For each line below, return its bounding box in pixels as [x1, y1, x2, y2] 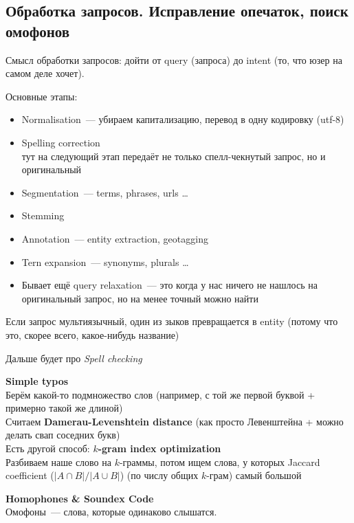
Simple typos [5, 374, 69, 388]
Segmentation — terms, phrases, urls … [21, 185, 188, 199]
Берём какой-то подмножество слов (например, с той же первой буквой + [5, 387, 316, 401]
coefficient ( [5, 468, 54, 482]
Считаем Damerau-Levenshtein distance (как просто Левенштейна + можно [5, 414, 344, 428]
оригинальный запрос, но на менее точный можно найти [21, 291, 258, 305]
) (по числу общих [120, 468, 199, 482]
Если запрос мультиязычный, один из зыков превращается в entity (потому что [5, 314, 338, 329]
